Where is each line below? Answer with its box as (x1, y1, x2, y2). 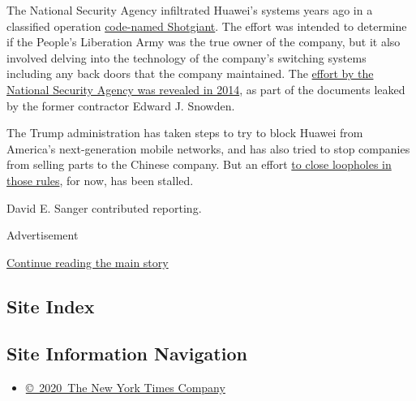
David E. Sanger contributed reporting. (6, 199, 202, 216)
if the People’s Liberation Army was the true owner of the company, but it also (6, 33, 401, 50)
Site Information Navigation (6, 341, 247, 366)
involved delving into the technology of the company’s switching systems (6, 49, 367, 66)
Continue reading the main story (6, 253, 169, 270)
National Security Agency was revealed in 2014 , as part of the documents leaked (6, 80, 405, 97)
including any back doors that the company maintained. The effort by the (6, 65, 374, 82)
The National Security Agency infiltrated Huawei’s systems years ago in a (6, 2, 373, 18)
